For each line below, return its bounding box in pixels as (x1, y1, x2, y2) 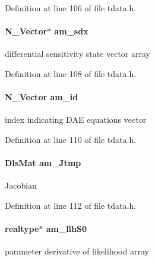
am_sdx (54, 25, 88, 37)
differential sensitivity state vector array (5, 47, 150, 60)
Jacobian (5, 179, 37, 192)
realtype (5, 222, 39, 235)
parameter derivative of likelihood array (5, 245, 149, 257)
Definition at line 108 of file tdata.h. (5, 67, 137, 79)
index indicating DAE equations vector (5, 113, 147, 126)
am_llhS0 (46, 222, 87, 235)
